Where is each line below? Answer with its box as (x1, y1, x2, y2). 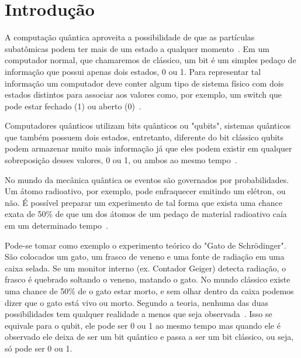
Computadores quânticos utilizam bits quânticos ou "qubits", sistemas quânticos (5, 119, 291, 132)
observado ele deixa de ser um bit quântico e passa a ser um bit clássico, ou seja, (5, 331, 294, 343)
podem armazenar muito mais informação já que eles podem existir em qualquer (5, 142, 292, 154)
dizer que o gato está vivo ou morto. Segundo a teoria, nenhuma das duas (5, 296, 269, 308)
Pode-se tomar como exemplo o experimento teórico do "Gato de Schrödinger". (5, 239, 286, 251)
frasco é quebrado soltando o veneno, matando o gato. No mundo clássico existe (5, 273, 290, 285)
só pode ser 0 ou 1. (5, 342, 72, 354)
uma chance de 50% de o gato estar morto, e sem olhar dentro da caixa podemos (5, 285, 294, 297)
